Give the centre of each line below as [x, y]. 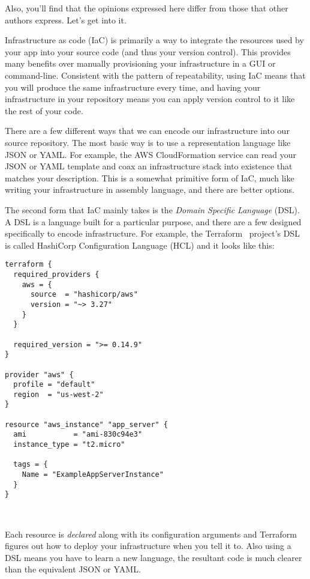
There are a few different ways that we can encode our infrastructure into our [147, 131]
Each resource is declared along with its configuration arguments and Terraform [151, 534]
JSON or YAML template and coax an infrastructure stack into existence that [149, 166]
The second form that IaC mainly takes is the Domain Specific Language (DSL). [152, 209]
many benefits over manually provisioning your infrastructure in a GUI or [140, 63]
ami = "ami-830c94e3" [78, 435]
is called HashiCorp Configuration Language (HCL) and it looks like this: [140, 245]
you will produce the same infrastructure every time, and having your [133, 87]
